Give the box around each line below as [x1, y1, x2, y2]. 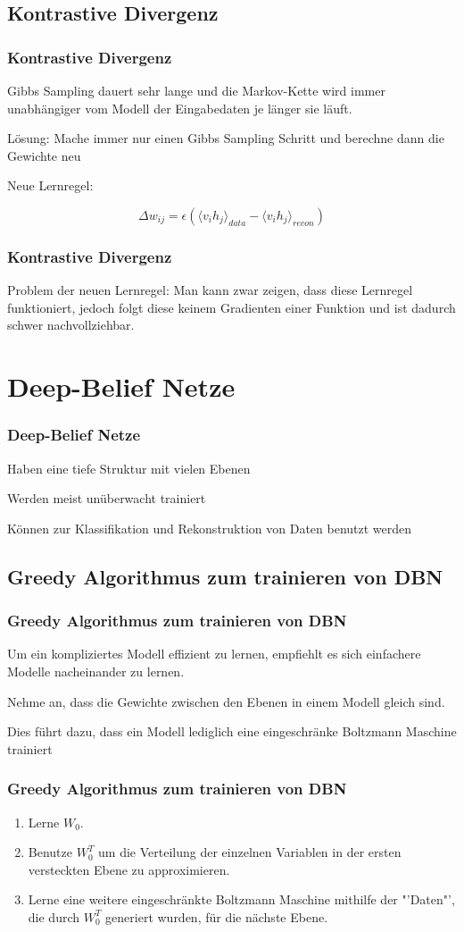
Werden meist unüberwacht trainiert [7, 489, 206, 508]
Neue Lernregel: [7, 176, 94, 195]
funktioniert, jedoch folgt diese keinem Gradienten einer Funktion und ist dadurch [7, 298, 456, 316]
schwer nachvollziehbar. [7, 315, 135, 334]
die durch [28, 907, 80, 926]
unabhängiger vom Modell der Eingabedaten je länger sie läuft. [7, 98, 352, 117]
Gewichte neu [7, 146, 81, 164]
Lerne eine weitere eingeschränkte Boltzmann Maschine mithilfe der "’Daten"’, [28, 890, 455, 909]
